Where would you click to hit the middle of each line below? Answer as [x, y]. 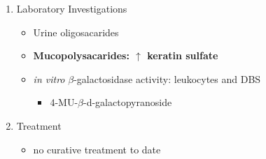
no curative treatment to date [97, 149]
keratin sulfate [183, 55]
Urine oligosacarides [76, 32]
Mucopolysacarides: [81, 55]
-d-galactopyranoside [128, 102]
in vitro [49, 78]
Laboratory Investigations [72, 8]
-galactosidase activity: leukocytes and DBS [167, 78]
